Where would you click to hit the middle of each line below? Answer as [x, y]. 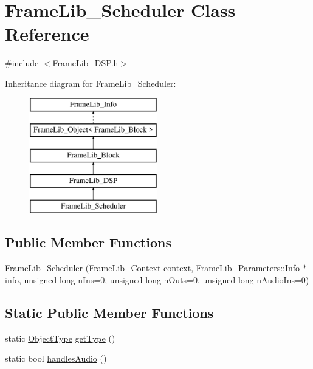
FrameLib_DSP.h [85, 63]
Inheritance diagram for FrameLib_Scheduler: [91, 83]
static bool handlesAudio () [56, 358]
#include [22, 63]
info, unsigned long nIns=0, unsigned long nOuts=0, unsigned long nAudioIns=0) [157, 279]
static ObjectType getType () [60, 338]
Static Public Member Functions [109, 312]
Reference [47, 34]
